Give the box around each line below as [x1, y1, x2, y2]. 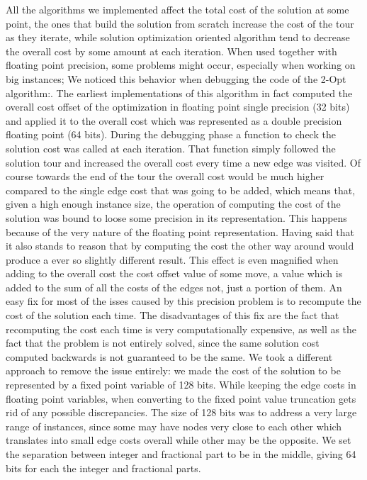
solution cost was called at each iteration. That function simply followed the [6, 140, 336, 155]
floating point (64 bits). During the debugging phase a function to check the [6, 127, 336, 142]
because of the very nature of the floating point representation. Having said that [6, 224, 354, 239]
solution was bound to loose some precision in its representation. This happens [6, 210, 347, 225]
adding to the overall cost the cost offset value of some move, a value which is [6, 266, 343, 281]
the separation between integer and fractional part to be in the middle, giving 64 [6, 447, 356, 461]
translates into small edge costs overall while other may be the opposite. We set [6, 432, 351, 447]
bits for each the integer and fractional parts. [6, 460, 201, 475]
